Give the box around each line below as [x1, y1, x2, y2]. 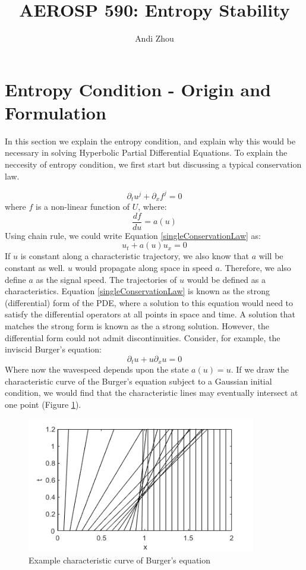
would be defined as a [187, 273, 266, 285]
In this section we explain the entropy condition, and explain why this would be [5, 134, 296, 147]
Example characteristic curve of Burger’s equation [29, 554, 211, 566]
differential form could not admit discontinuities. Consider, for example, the [5, 331, 280, 344]
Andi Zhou [135, 32, 174, 45]
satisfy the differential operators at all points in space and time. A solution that [5, 308, 296, 320]
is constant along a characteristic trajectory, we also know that [20, 250, 249, 262]
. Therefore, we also [219, 262, 291, 274]
